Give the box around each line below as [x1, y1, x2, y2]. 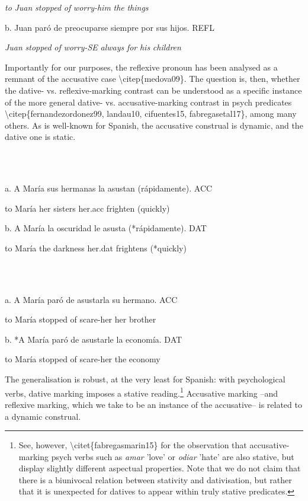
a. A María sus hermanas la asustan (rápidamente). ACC [5, 182, 213, 194]
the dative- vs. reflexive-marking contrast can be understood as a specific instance [5, 84, 302, 96]
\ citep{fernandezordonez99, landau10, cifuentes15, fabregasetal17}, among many [5, 107, 297, 120]
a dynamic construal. [5, 410, 81, 422]
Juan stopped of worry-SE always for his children [5, 41, 181, 53]
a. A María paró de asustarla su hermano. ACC [5, 293, 178, 305]
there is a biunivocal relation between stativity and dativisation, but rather [18, 473, 292, 486]
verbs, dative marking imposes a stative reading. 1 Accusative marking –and [5, 385, 278, 399]
